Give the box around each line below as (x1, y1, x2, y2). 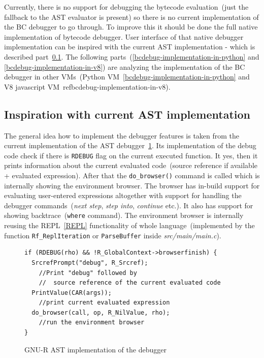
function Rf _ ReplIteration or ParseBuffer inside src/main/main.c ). (4, 230, 221, 240)
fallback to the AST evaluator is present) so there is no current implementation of (4, 11, 259, 22)
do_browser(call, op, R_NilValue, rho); (31, 309, 170, 316)
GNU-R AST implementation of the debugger (24, 344, 167, 354)
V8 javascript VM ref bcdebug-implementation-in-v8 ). (4, 81, 171, 92)
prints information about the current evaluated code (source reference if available (4, 160, 257, 171)
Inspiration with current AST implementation (4, 106, 250, 122)
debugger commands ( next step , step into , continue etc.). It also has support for (4, 200, 253, 210)
